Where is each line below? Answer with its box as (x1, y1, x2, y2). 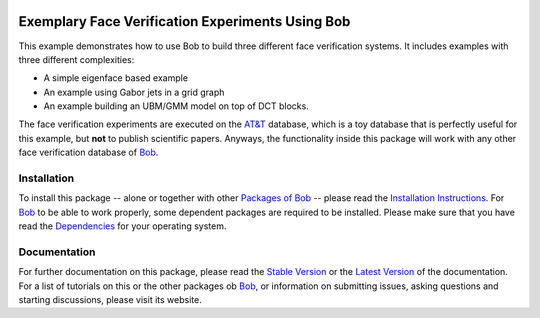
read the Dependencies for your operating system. (18, 220, 227, 232)
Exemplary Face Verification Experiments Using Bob (18, 13, 351, 30)
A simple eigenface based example (43, 72, 189, 84)
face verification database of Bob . (18, 146, 159, 159)
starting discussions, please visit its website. (18, 294, 202, 306)
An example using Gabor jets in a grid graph (43, 86, 225, 98)
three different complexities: (18, 53, 135, 65)
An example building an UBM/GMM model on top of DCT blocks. (43, 100, 309, 112)
